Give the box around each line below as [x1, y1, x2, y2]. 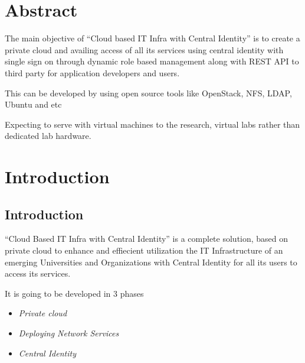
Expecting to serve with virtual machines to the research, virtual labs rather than [5, 118, 300, 130]
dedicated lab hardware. [5, 129, 91, 142]
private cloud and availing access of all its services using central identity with [5, 43, 284, 56]
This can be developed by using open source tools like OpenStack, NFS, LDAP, [5, 86, 292, 99]
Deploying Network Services [18, 327, 119, 339]
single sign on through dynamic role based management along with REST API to [5, 55, 299, 67]
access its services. [5, 267, 71, 280]
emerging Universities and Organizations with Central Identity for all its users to [5, 255, 297, 268]
